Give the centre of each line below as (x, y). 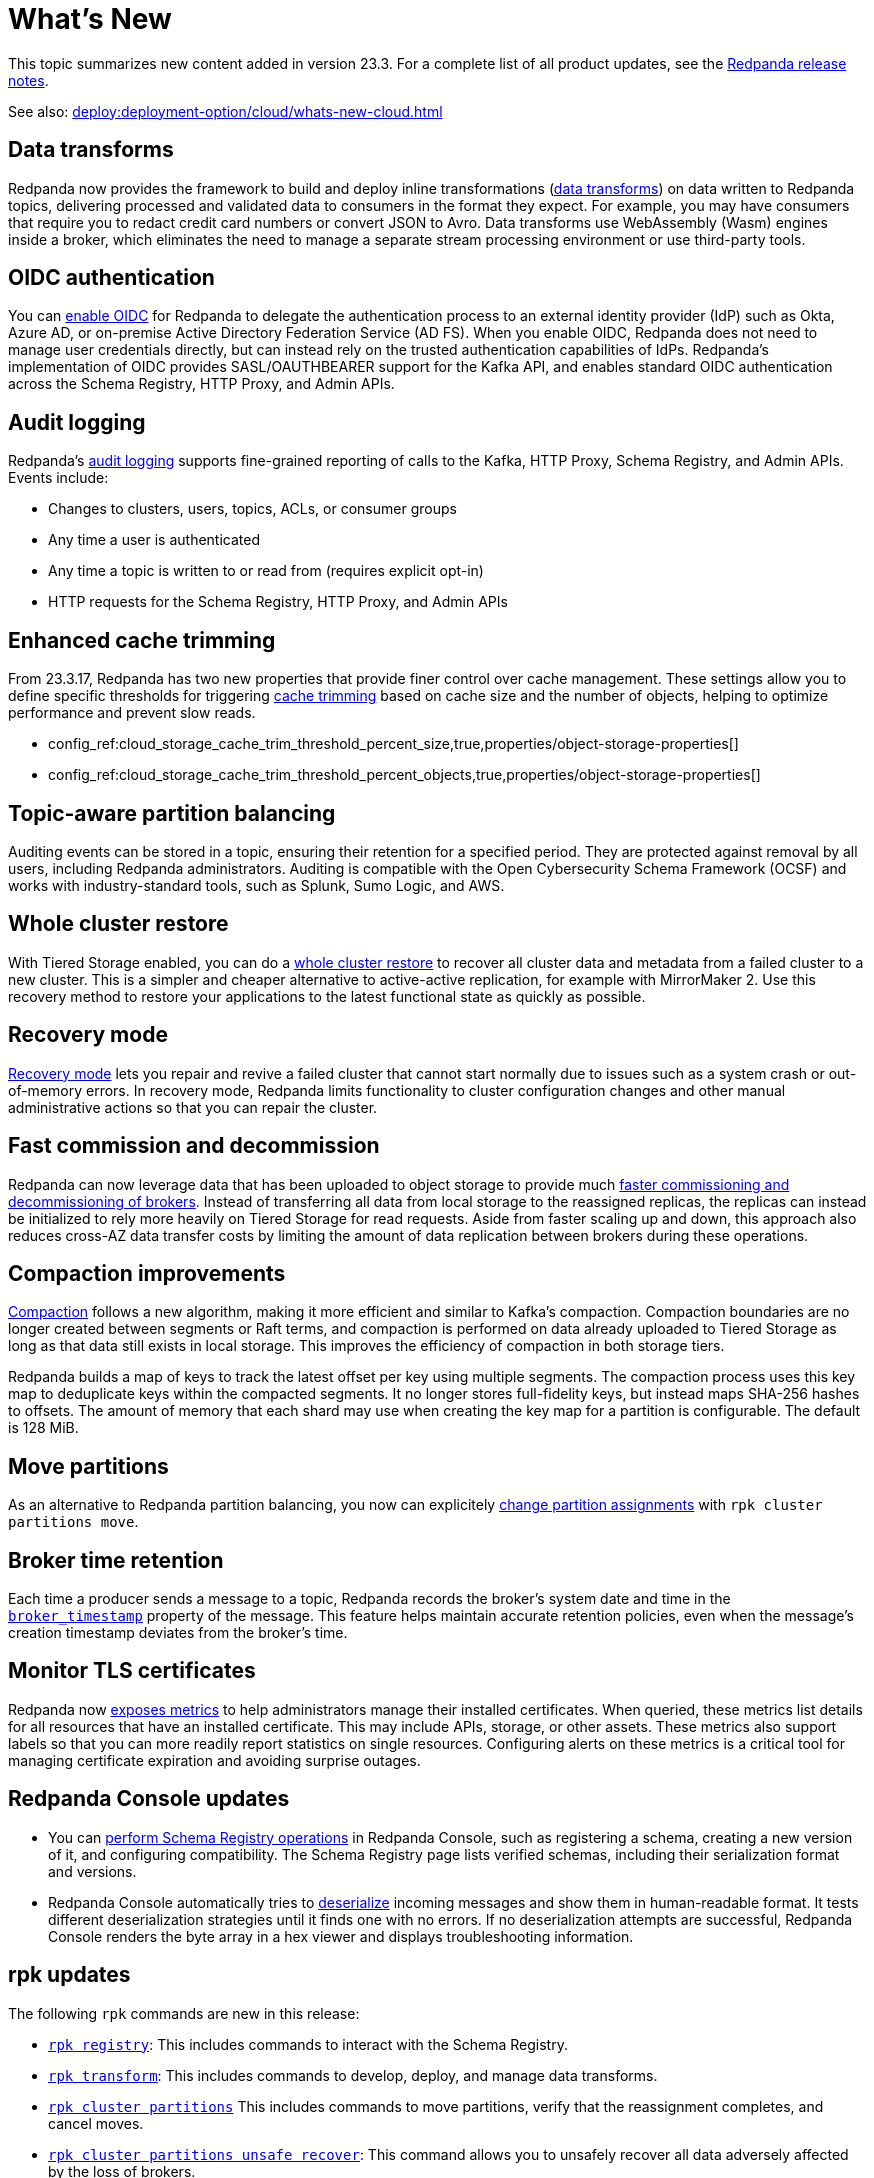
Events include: (58, 478)
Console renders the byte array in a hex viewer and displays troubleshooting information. (341, 1936)
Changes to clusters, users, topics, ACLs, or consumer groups (252, 509)
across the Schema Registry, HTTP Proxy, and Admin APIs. (201, 384)
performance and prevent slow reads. (132, 713)
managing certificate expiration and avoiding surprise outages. (214, 1760)
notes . (28, 80)
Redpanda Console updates (149, 1799)
